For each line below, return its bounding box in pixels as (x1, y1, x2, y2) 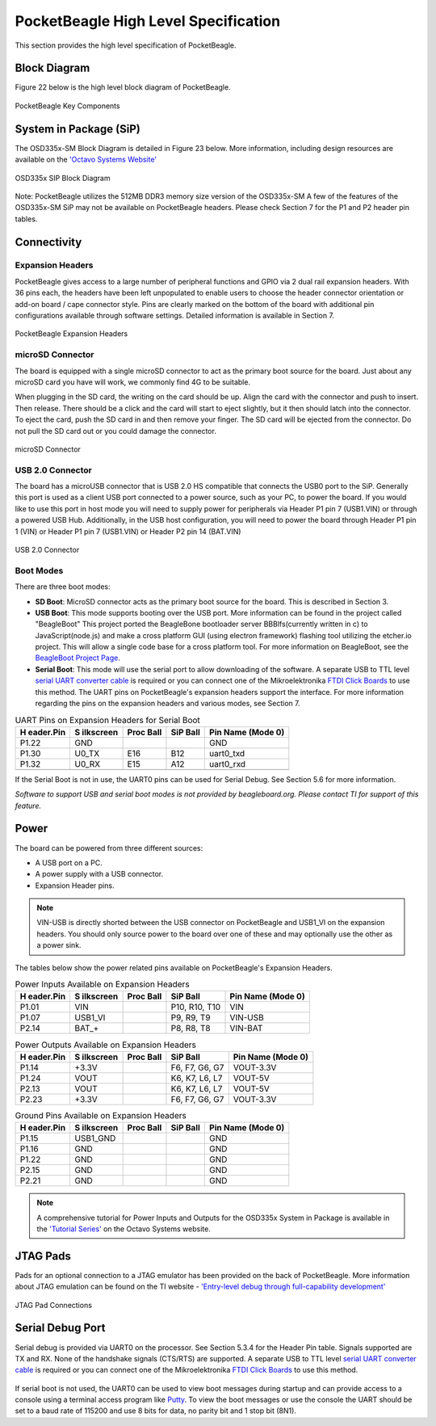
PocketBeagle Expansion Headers (15, 329, 128, 339)
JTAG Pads (15, 1249, 72, 1263)
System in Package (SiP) (15, 122, 140, 136)
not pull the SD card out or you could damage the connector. (15, 426, 217, 435)
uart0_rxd (208, 758, 246, 769)
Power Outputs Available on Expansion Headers (15, 1039, 197, 1050)
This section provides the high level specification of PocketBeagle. (15, 40, 237, 50)
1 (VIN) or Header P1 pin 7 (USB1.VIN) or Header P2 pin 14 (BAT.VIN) (15, 526, 241, 536)
